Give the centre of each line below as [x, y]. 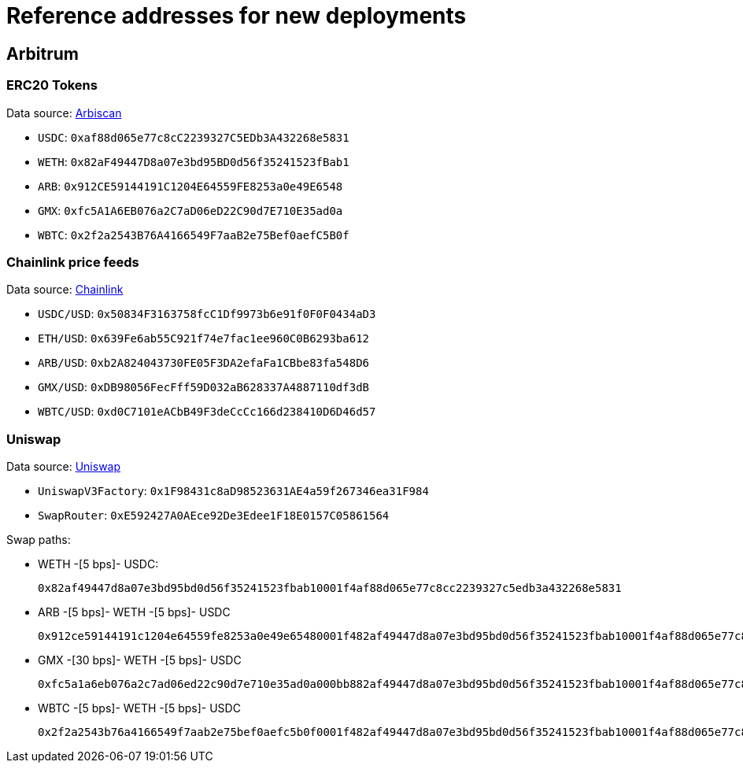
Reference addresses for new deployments [237, 16]
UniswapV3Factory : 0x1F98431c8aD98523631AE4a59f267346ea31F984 [233, 491]
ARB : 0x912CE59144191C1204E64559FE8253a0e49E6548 [190, 186]
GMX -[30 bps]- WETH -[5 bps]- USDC [140, 660]
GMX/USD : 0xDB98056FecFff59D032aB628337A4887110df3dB [204, 387]
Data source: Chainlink [65, 290]
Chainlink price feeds [73, 262]
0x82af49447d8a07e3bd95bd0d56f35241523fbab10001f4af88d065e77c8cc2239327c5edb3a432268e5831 [330, 588]
